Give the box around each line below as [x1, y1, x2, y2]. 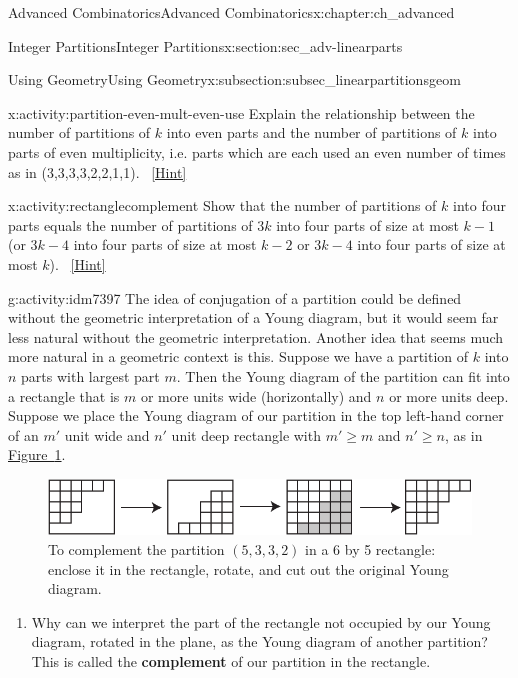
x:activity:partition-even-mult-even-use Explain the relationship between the [8, 102, 475, 123]
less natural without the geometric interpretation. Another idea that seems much [8, 326, 504, 347]
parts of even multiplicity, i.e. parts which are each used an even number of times [8, 141, 506, 162]
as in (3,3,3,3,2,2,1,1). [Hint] [8, 161, 187, 182]
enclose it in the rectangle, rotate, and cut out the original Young [48, 558, 449, 579]
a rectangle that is [8, 385, 120, 406]
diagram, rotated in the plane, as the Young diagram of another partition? [31, 631, 488, 652]
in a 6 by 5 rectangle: [305, 538, 436, 559]
